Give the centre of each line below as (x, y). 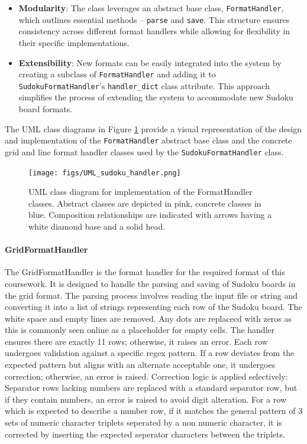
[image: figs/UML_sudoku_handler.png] (105, 173)
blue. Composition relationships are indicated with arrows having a (150, 215)
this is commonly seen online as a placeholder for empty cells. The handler (140, 330)
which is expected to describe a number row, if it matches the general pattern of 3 (154, 411)
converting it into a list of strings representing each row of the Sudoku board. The (153, 307)
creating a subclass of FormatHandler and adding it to (117, 74)
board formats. (46, 109)
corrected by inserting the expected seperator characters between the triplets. (145, 434)
